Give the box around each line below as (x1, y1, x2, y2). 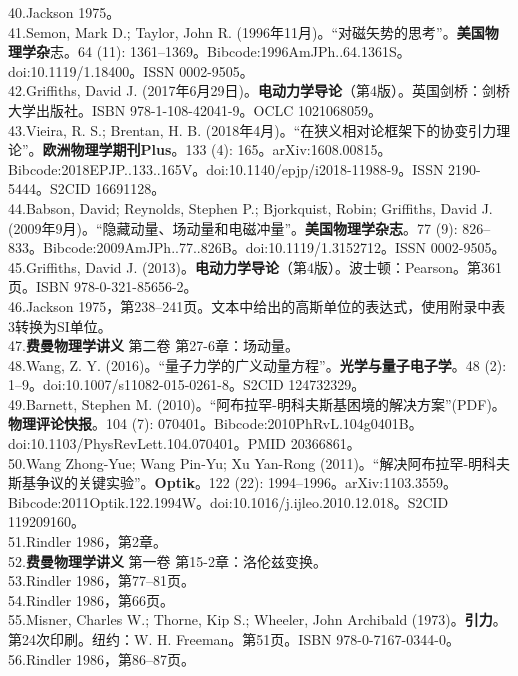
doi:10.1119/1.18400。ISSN (8, 60, 175, 81)
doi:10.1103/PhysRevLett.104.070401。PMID (8, 433, 286, 454)
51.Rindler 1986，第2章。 (8, 531, 167, 552)
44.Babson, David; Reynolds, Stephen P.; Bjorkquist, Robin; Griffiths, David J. (8, 197, 493, 218)
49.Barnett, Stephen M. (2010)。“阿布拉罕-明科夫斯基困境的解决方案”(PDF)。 (8, 393, 506, 414)
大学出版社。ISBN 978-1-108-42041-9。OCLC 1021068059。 (8, 99, 383, 120)
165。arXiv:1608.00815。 (237, 139, 392, 160)
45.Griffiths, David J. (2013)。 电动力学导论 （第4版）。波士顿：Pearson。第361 (8, 256, 503, 277)
